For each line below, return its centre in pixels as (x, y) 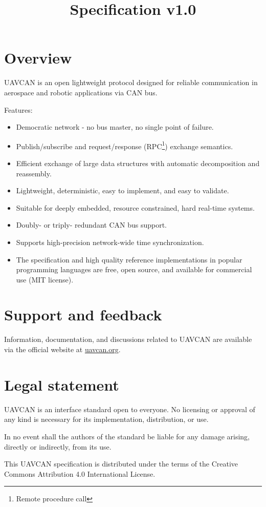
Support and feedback (83, 315)
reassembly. (34, 173)
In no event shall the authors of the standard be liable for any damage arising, (127, 436)
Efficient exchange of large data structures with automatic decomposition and (138, 163)
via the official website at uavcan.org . (62, 349)
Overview (38, 58)
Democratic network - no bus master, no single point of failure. (115, 127)
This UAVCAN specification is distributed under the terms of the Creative (121, 464)
